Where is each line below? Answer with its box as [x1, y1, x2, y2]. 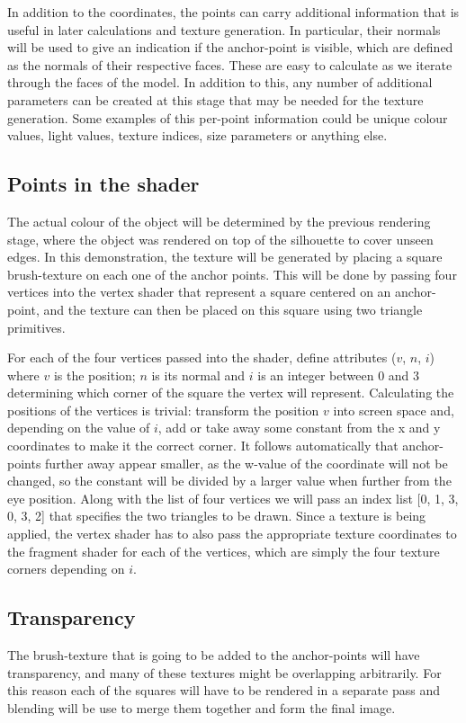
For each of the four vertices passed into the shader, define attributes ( [7, 348, 397, 367]
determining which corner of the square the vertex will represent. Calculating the [7, 383, 454, 402]
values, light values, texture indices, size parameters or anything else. [7, 126, 388, 145]
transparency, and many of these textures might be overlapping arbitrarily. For [7, 663, 442, 682]
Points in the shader [7, 170, 200, 198]
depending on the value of [7, 418, 150, 437]
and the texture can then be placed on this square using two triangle [43, 299, 423, 318]
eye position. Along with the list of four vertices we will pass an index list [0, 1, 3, [7, 488, 459, 507]
